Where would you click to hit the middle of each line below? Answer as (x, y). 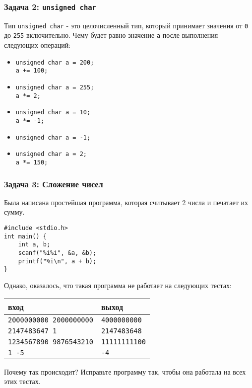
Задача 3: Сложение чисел (54, 184)
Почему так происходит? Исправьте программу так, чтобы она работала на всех (125, 371)
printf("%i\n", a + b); (57, 261)
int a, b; (34, 245)
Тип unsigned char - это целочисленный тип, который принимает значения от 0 (126, 25)
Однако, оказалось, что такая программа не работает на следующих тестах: (118, 285)
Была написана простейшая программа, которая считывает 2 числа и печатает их (126, 202)
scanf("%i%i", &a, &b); (57, 253)
